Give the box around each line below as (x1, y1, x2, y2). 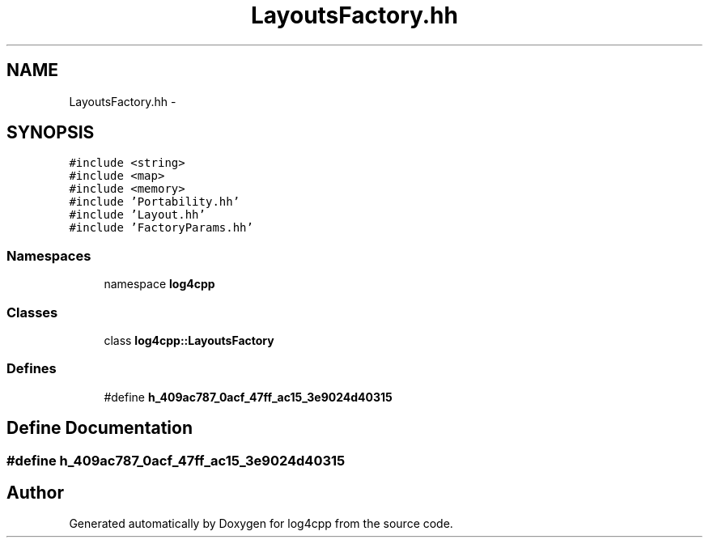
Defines (6, 360, 57, 377)
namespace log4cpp (104, 277, 215, 291)
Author (6, 482, 64, 503)
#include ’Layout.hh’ (69, 208, 206, 222)
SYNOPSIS (6, 122, 95, 143)
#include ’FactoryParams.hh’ (69, 221, 253, 235)
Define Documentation (6, 418, 193, 439)
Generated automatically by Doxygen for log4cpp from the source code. (69, 516, 453, 531)
